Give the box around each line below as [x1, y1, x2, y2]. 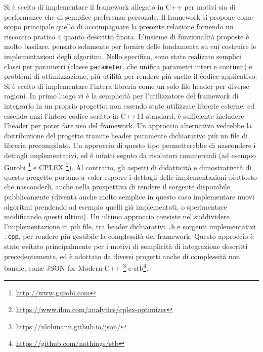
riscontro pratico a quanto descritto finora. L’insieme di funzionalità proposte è [4, 31, 249, 41]
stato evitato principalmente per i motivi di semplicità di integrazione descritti [4, 241, 248, 252]
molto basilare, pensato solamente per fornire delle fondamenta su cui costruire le [4, 41, 256, 52]
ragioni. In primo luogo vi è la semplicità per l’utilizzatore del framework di [4, 90, 239, 101]
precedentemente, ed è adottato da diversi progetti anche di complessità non [4, 250, 240, 261]
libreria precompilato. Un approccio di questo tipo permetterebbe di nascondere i [4, 140, 256, 150]
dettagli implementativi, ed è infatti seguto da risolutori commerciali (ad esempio [4, 149, 256, 160]
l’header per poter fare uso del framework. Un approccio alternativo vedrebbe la [4, 120, 252, 131]
